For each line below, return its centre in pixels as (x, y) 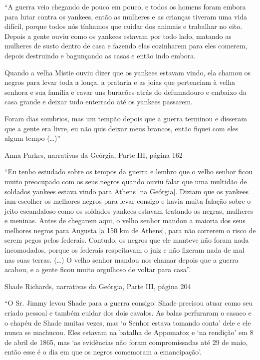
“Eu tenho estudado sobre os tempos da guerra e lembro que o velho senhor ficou (129, 172)
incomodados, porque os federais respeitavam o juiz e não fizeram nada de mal (125, 250)
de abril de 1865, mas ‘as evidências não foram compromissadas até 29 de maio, (126, 342)
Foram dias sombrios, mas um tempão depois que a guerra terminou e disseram (126, 118)
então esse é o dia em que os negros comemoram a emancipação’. (103, 352)
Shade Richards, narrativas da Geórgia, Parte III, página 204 (98, 286)
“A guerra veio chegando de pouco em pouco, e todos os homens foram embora (125, 6)
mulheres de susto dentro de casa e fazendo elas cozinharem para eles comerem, (126, 46)
